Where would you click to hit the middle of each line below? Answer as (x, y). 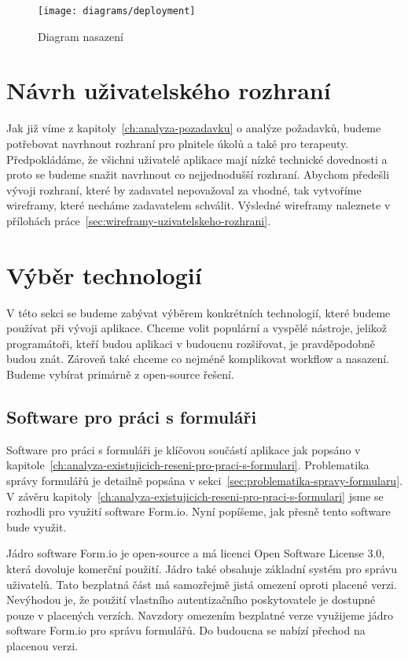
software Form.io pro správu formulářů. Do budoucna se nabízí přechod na (186, 630)
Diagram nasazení (81, 36)
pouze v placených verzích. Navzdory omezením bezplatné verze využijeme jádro (200, 615)
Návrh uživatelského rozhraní (169, 90)
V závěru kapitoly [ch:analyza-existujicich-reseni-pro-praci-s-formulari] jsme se (195, 496)
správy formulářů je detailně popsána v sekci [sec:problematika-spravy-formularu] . (204, 481)
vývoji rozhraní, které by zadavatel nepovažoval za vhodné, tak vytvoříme (184, 189)
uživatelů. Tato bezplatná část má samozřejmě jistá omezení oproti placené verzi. (202, 584)
